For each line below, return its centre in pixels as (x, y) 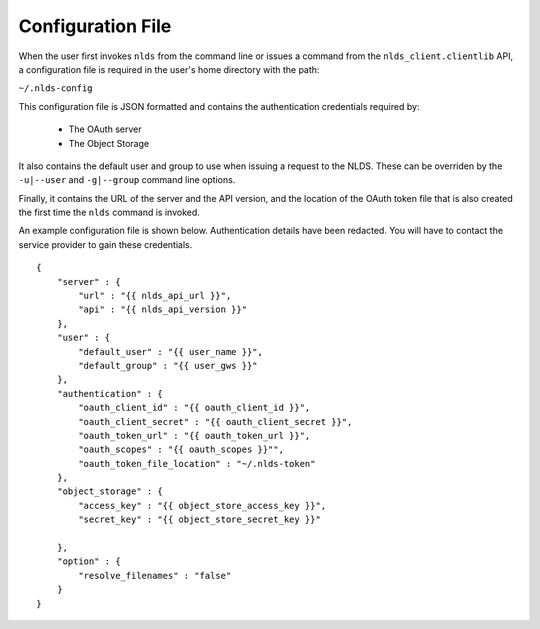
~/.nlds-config (56, 88)
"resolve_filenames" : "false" (155, 575)
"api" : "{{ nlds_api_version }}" (163, 309)
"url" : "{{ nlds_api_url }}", (155, 296)
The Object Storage (109, 143)
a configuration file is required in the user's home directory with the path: (169, 69)
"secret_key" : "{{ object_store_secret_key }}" (200, 519)
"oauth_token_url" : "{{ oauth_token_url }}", (194, 435)
